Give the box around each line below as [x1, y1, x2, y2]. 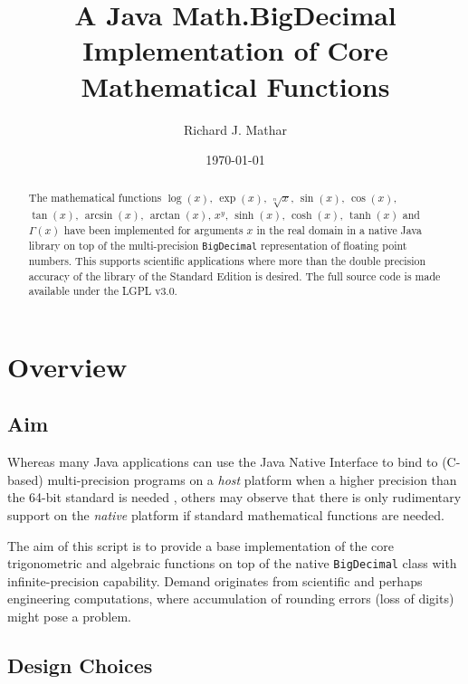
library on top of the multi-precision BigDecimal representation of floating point [28, 237, 407, 252]
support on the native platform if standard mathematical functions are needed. [7, 506, 444, 525]
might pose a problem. [7, 607, 132, 626]
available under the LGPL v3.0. [28, 283, 177, 299]
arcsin [84, 210, 113, 222]
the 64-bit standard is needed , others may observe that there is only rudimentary [7, 488, 462, 507]
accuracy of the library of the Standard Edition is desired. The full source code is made [28, 268, 441, 283]
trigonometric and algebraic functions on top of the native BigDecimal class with [7, 554, 457, 573]
